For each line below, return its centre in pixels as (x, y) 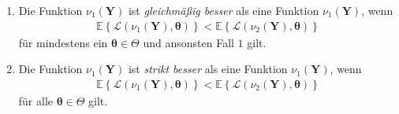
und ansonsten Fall (188, 42)
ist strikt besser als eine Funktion (208, 69)
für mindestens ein (63, 42)
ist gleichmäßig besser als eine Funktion (224, 10)
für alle (36, 100)
